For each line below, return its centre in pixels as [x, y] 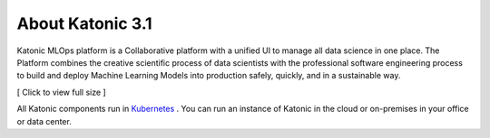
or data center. [44, 121]
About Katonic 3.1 [85, 23]
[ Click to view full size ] [61, 92]
